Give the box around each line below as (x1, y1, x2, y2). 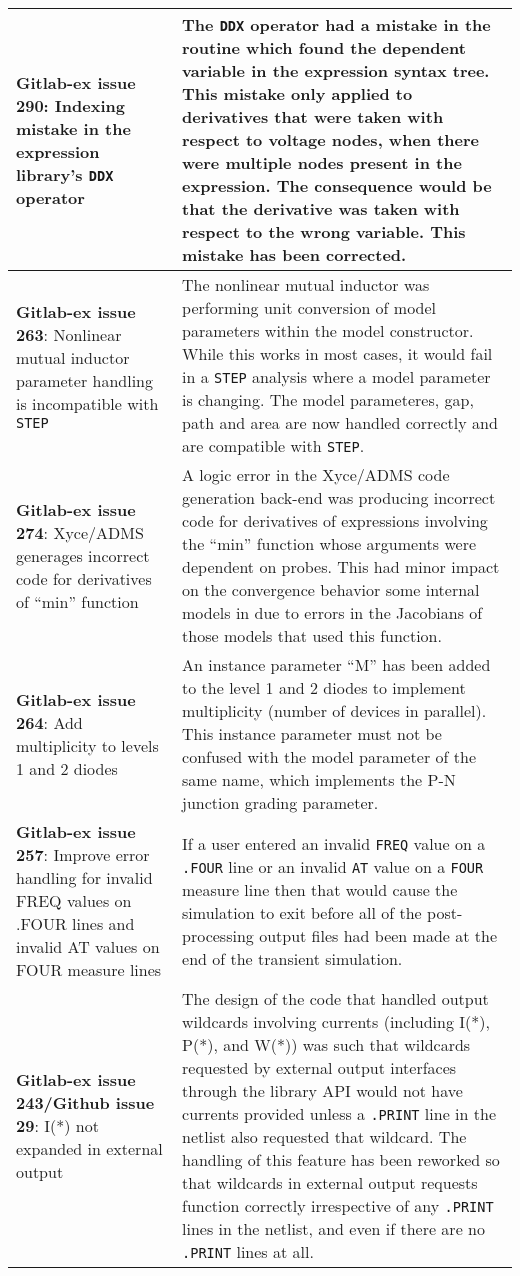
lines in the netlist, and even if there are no (182, 1217, 485, 1240)
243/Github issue (16, 1090, 155, 1114)
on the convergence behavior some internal (182, 578, 480, 601)
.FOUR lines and (16, 912, 135, 935)
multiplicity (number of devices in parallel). (182, 699, 487, 722)
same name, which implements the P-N (182, 768, 456, 791)
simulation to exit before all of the (182, 900, 422, 924)
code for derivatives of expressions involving (182, 509, 488, 532)
